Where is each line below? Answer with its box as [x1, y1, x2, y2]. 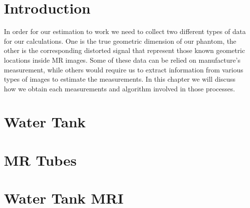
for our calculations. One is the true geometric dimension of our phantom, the [4, 35, 236, 46]
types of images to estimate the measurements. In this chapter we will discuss [4, 74, 236, 84]
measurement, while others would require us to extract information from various [4, 64, 244, 74]
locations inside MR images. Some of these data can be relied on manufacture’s [4, 54, 241, 65]
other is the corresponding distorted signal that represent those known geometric [4, 45, 245, 55]
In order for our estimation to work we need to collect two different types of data [4, 26, 246, 36]
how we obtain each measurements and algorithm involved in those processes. [4, 83, 235, 93]
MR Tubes [4, 150, 77, 170]
